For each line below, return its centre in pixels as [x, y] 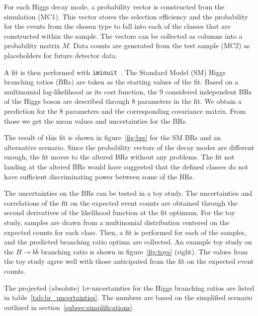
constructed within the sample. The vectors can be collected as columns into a [123, 36]
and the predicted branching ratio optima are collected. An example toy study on [128, 242]
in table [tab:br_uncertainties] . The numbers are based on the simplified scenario [128, 297]
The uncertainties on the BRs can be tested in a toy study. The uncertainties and [128, 193]
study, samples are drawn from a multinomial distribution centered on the [117, 222]
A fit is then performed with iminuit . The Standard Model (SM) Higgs [115, 72]
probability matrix [32, 45]
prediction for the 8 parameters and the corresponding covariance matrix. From [125, 111]
